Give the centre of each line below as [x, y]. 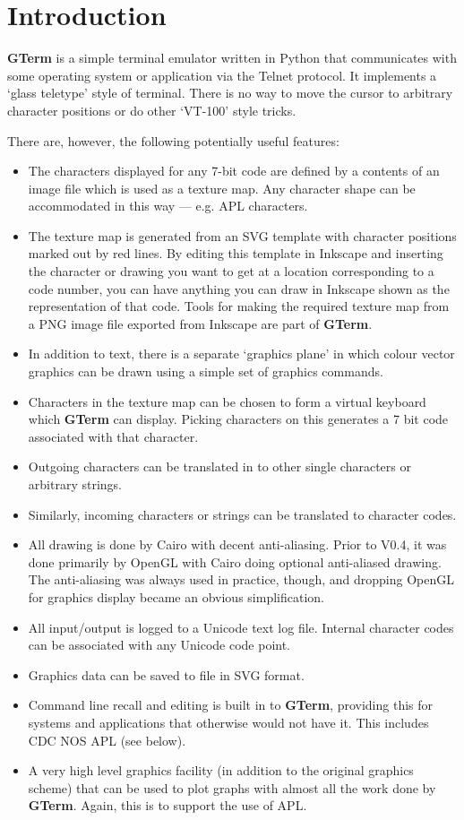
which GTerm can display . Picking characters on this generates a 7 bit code [238, 419]
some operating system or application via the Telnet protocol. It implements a [222, 75]
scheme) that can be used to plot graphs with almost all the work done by [232, 787]
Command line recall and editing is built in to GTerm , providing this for [231, 705]
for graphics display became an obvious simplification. [176, 596]
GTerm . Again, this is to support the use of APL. [168, 805]
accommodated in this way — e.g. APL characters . [168, 206]
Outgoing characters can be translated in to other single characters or [219, 466]
